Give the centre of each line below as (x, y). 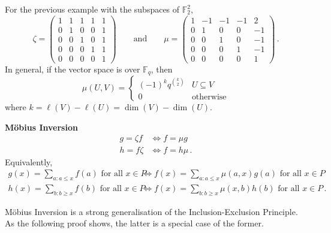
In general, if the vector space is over (73, 69)
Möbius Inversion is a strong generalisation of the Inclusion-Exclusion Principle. (151, 211)
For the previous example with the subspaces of (92, 9)
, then (162, 69)
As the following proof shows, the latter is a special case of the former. (134, 223)
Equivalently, (29, 161)
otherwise (209, 97)
